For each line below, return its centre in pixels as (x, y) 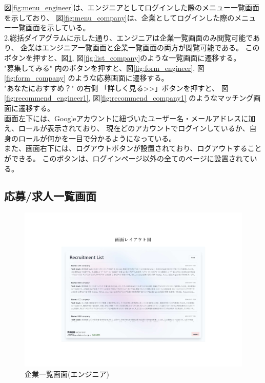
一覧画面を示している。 (50, 27)
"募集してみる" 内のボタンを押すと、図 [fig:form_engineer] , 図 (104, 68)
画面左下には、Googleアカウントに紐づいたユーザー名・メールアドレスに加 (130, 118)
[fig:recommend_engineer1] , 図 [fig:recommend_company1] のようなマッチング (129, 98)
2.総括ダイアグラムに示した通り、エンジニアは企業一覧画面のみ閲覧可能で (129, 37)
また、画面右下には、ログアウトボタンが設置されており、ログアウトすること (133, 148)
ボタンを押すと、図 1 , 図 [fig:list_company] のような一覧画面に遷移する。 (123, 57)
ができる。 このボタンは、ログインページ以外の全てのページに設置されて (127, 158)
